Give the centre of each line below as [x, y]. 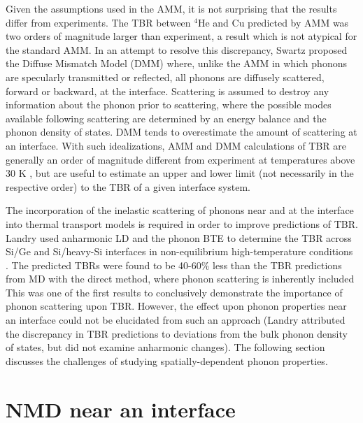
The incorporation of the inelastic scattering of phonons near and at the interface [180, 210]
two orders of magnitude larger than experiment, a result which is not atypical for [181, 36]
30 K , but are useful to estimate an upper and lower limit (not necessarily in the [180, 173]
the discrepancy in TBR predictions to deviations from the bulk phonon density [177, 333]
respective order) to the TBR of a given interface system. [128, 186]
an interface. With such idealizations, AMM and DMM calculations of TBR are [176, 145]
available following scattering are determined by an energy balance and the [166, 118]
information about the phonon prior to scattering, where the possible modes [169, 105]
